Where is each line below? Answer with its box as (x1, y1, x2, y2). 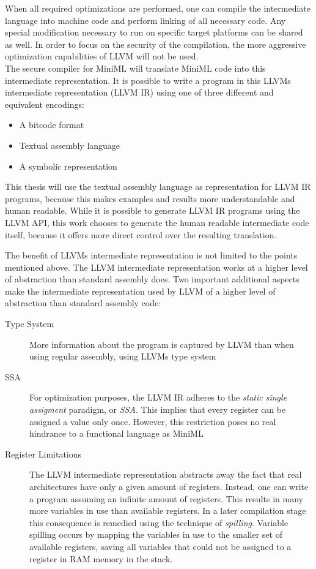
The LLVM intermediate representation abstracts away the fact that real (29, 468, 302, 481)
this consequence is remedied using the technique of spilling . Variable (29, 516, 288, 529)
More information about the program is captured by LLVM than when (29, 337, 294, 350)
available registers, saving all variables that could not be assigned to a (29, 540, 292, 552)
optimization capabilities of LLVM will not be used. (5, 50, 199, 62)
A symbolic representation (19, 159, 117, 172)
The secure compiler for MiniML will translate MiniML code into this (5, 61, 266, 74)
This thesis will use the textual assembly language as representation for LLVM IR (5, 180, 311, 193)
